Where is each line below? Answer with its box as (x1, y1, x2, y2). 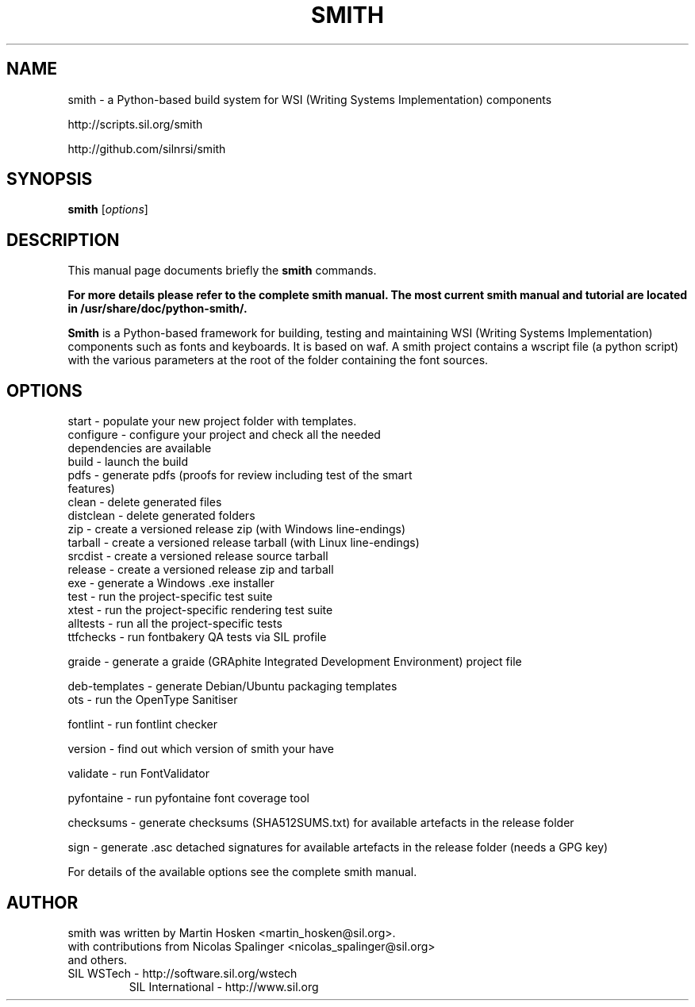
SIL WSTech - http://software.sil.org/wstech (67, 966, 298, 980)
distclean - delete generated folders (67, 509, 255, 523)
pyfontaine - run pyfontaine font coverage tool (67, 791, 309, 805)
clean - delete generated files (67, 495, 222, 509)
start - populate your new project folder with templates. (67, 414, 357, 429)
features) (67, 482, 115, 496)
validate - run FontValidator (67, 767, 209, 781)
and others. (67, 952, 128, 967)
